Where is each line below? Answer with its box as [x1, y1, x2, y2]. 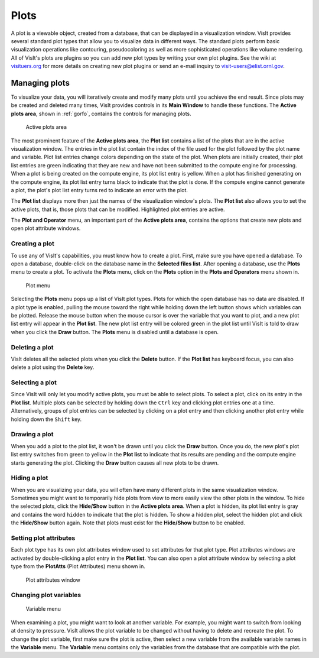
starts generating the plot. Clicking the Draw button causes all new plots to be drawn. [11, 459, 219, 466]
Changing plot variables [11, 591, 82, 599]
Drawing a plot [11, 430, 54, 439]
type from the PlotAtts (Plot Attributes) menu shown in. [11, 563, 146, 570]
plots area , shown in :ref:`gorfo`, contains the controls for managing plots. [11, 110, 191, 117]
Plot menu [25, 281, 51, 289]
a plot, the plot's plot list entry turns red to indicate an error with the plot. [11, 186, 188, 193]
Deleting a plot [11, 343, 54, 351]
